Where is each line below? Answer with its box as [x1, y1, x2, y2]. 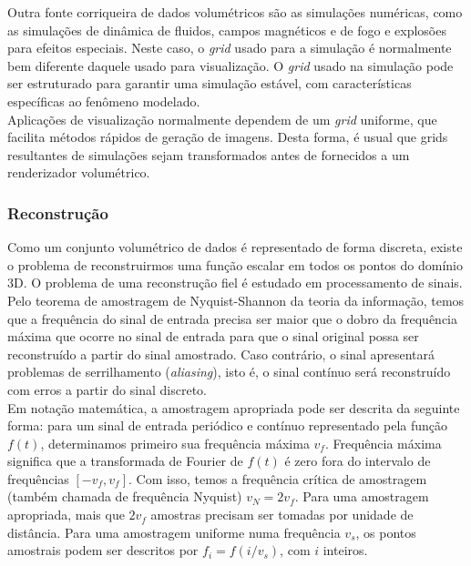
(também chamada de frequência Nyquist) [7, 487, 242, 506]
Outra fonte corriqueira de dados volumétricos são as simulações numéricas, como [7, 3, 463, 21]
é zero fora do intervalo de [284, 451, 431, 470]
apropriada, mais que [7, 505, 125, 524]
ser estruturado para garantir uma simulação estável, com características [7, 74, 412, 93]
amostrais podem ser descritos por [7, 541, 199, 560]
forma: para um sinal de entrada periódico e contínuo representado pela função [7, 416, 448, 435]
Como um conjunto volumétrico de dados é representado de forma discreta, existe [7, 238, 463, 257]
